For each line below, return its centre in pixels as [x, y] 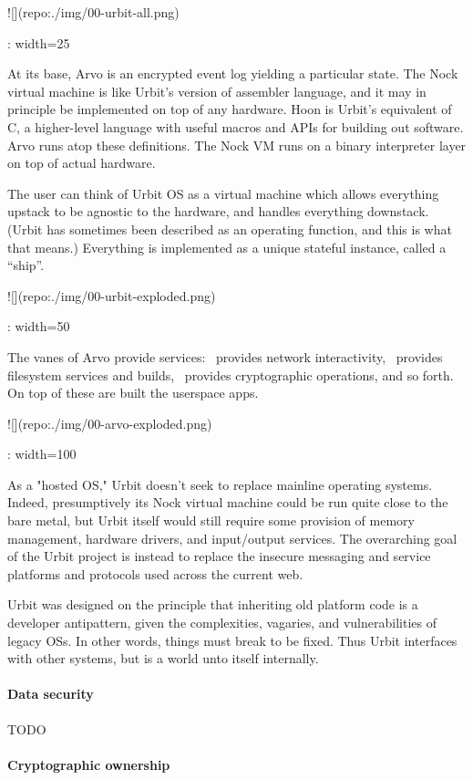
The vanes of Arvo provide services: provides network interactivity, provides [225, 356]
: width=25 [39, 42]
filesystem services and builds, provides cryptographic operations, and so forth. [231, 374]
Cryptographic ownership [89, 764]
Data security [51, 694]
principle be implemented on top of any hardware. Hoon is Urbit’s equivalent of [230, 109]
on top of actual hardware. [82, 163]
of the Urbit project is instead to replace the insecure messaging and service [219, 556]
